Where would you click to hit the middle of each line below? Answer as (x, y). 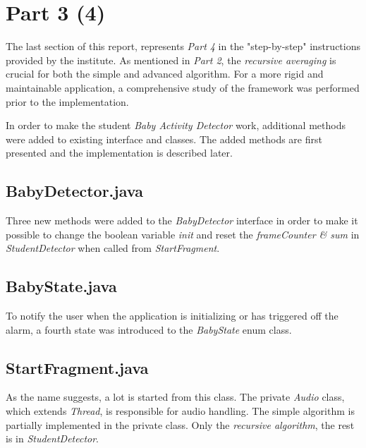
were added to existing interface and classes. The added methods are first (164, 139)
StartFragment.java (77, 367)
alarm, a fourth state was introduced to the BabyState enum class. (149, 329)
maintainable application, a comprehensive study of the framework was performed (183, 87)
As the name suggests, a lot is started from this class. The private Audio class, (175, 397)
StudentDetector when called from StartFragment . (113, 248)
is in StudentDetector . (53, 438)
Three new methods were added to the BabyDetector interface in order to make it (182, 220)
